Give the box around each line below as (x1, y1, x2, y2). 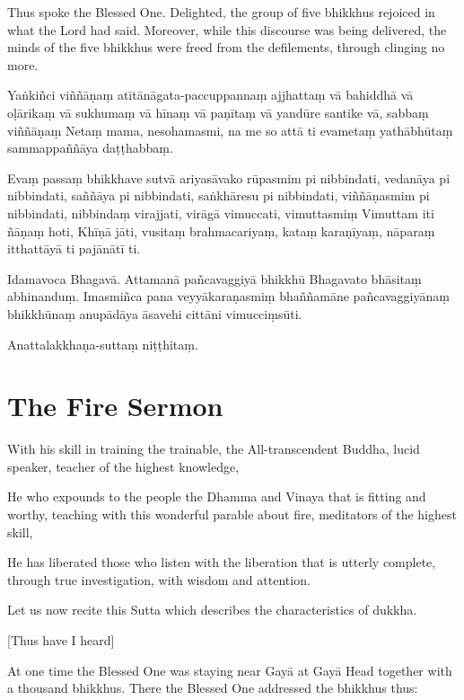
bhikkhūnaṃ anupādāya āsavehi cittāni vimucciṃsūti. (7, 304, 302, 323)
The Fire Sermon (7, 387, 223, 424)
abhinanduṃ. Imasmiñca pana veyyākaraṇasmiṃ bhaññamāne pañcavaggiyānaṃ (7, 287, 450, 306)
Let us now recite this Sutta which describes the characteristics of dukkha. (7, 600, 417, 619)
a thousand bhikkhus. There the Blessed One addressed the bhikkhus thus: (7, 678, 418, 697)
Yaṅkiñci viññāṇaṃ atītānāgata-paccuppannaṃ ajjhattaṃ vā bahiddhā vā (7, 85, 414, 104)
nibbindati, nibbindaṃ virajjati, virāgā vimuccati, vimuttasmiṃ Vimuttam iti (7, 203, 434, 222)
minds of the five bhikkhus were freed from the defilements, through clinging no (7, 38, 445, 57)
